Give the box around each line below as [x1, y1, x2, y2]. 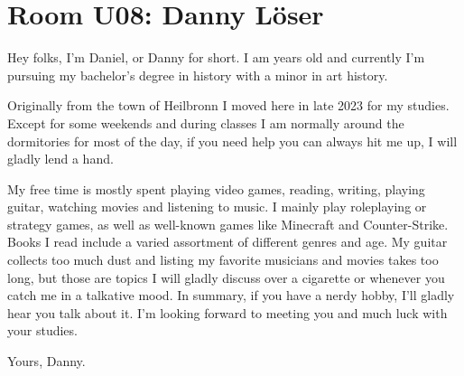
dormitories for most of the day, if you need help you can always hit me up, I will [7, 131, 458, 150]
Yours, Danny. [7, 352, 86, 371]
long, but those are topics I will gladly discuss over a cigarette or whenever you [7, 268, 445, 287]
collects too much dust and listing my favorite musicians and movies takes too [7, 250, 439, 269]
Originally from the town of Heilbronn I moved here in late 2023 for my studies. [7, 96, 450, 115]
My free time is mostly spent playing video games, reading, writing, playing [7, 179, 425, 198]
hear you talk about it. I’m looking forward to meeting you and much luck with [7, 303, 448, 322]
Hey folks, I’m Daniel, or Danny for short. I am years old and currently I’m [7, 48, 425, 67]
